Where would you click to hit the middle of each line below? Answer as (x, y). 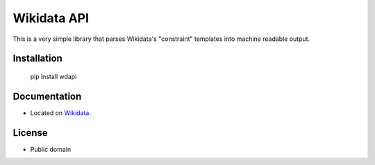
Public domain (51, 149)
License (30, 133)
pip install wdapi (53, 76)
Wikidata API (51, 18)
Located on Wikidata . (61, 113)
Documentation (47, 96)
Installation (37, 59)
